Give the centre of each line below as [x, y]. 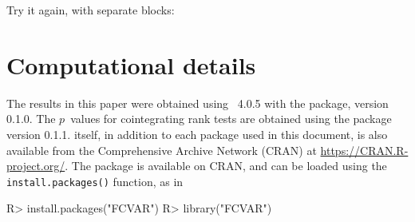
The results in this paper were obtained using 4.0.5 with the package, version [198, 103]
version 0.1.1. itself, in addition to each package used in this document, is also [197, 134]
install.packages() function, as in [95, 181]
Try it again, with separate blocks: [91, 10]
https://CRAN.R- [364, 150]
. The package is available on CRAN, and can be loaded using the [226, 166]
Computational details [131, 64]
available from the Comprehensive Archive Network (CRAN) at [162, 150]
